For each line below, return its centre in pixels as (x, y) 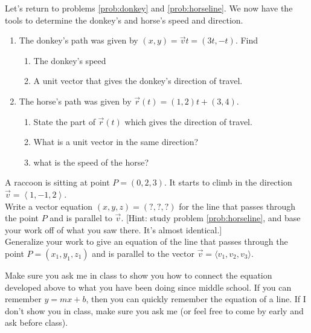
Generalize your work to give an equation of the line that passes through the (146, 241)
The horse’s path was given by (75, 101)
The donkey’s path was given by (79, 40)
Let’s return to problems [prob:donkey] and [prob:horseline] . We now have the (149, 8)
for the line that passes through (237, 206)
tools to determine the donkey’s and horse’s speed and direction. (124, 20)
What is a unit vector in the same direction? (116, 142)
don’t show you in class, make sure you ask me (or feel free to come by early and (154, 310)
